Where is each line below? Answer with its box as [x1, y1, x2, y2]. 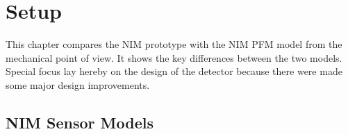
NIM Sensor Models [6, 111, 154, 133]
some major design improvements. [6, 77, 150, 92]
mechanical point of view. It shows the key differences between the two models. [6, 50, 342, 65]
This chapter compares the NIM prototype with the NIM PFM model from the [6, 37, 342, 51]
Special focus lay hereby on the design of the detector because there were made [6, 64, 342, 78]
